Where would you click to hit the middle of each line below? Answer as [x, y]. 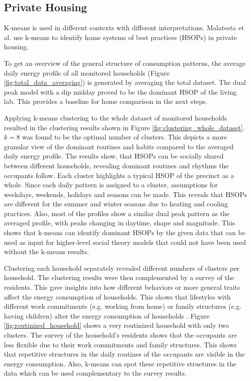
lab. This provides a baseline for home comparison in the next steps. [106, 101]
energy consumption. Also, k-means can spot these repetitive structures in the [120, 363]
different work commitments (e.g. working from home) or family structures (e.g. [123, 306]
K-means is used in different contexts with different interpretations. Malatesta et [124, 28]
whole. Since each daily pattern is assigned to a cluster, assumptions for [111, 185]
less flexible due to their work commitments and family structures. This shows [120, 344]
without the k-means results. [46, 251]
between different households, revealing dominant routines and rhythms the [116, 165]
